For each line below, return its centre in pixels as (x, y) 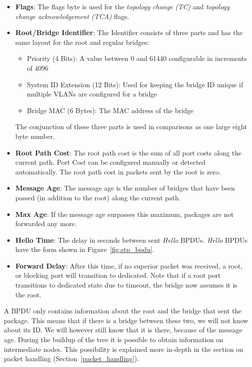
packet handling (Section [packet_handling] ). (72, 358)
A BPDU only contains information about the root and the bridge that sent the (123, 311)
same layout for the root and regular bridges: (82, 42)
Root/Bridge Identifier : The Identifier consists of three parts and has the (129, 32)
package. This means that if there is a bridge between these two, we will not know (126, 320)
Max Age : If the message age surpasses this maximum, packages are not (125, 214)
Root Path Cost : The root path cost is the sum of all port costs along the (128, 152)
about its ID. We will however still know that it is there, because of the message (123, 330)
